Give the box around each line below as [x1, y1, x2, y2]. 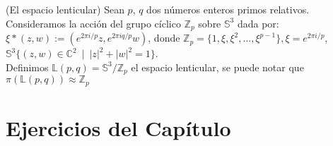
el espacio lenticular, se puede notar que [131, 59, 304, 74]
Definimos [6, 59, 49, 74]
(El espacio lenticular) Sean [6, 2, 124, 16]
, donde [148, 30, 180, 45]
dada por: [237, 16, 279, 30]
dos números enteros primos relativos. [146, 2, 310, 16]
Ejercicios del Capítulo [6, 113, 231, 142]
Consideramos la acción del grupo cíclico [6, 16, 181, 30]
